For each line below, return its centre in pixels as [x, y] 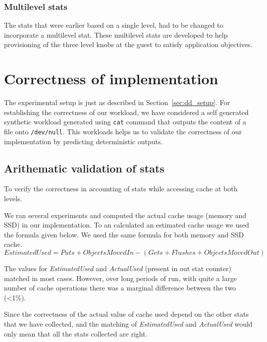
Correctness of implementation [111, 79]
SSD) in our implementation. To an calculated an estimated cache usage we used [127, 225]
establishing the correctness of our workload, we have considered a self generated [126, 112]
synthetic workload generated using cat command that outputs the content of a [125, 122]
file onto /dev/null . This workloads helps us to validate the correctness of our [123, 131]
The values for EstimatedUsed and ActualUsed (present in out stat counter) [118, 268]
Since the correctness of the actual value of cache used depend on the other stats [126, 314]
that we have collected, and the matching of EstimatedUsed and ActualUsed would [128, 323]
